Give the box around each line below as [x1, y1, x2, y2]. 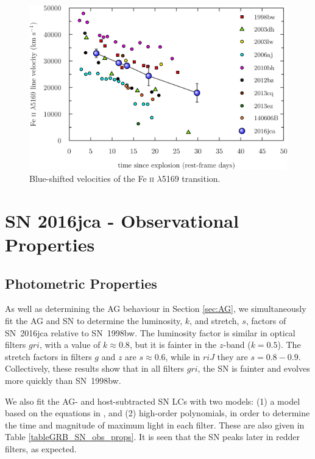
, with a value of [39, 338, 101, 351]
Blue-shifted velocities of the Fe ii [29, 172, 154, 185]
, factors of [246, 314, 286, 327]
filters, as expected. [5, 442, 77, 455]
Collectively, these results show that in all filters [5, 362, 185, 375]
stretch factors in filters [5, 350, 92, 363]
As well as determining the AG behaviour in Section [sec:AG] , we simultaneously [5, 302, 306, 315]
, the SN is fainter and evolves [197, 362, 310, 375]
